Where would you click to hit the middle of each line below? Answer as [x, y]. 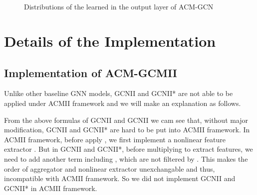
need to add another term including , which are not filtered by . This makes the [126, 158]
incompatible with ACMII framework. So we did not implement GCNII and [120, 178]
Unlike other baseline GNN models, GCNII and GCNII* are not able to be [119, 93]
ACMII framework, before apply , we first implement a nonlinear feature [115, 139]
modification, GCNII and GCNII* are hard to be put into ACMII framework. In [127, 130]
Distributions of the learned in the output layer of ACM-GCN [119, 7]
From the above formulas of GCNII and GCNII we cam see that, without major [126, 120]
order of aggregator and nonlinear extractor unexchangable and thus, [110, 168]
